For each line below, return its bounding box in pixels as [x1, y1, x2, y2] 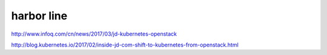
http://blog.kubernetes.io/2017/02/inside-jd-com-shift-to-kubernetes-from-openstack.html [11, 41, 239, 48]
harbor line [11, 9, 68, 22]
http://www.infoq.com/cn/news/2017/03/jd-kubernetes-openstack [11, 30, 177, 37]
